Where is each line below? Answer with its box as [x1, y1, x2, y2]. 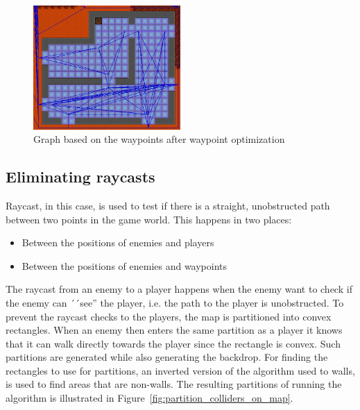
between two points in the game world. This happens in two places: [6, 212, 292, 226]
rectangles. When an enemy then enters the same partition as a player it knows [6, 323, 343, 337]
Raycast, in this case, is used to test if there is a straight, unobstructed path [6, 198, 330, 212]
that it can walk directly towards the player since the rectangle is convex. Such [6, 336, 341, 350]
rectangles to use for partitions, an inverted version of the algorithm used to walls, [6, 363, 355, 377]
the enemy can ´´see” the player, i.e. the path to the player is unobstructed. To [6, 295, 344, 309]
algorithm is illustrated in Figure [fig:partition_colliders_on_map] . [6, 391, 293, 405]
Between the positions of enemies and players [22, 235, 214, 250]
